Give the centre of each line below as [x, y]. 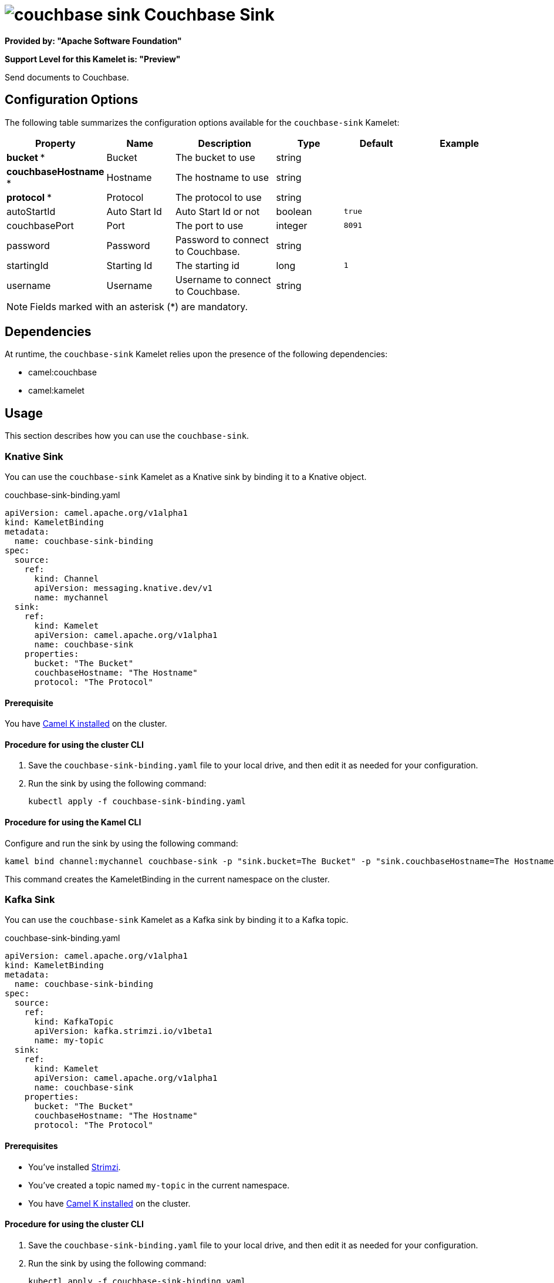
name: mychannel [72, 598]
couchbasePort [40, 225]
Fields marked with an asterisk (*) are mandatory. [139, 306]
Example [460, 143]
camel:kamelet [56, 391]
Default [376, 143]
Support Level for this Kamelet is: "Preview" [93, 59]
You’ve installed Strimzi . [75, 1167]
